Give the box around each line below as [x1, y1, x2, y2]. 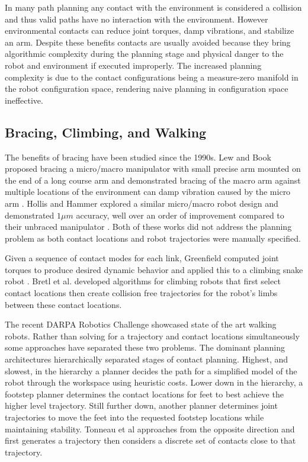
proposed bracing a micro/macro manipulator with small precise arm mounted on [5, 162, 301, 175]
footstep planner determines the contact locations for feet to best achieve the [5, 387, 284, 400]
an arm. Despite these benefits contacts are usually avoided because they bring [5, 36, 291, 48]
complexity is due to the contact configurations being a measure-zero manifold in [5, 70, 299, 83]
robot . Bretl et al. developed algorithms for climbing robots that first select [5, 275, 281, 287]
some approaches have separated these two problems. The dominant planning [5, 341, 285, 354]
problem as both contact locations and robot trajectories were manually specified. [5, 232, 301, 244]
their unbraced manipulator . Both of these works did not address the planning [5, 220, 292, 233]
